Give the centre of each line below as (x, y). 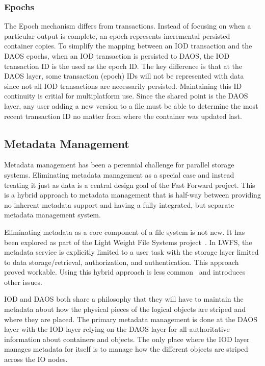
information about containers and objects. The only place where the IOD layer (127, 339)
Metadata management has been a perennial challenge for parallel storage (119, 165)
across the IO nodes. (36, 359)
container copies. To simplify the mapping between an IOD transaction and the (128, 46)
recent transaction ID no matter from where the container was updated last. (123, 116)
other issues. (23, 282)
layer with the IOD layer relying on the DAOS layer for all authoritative (117, 329)
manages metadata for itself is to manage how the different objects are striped (126, 349)
